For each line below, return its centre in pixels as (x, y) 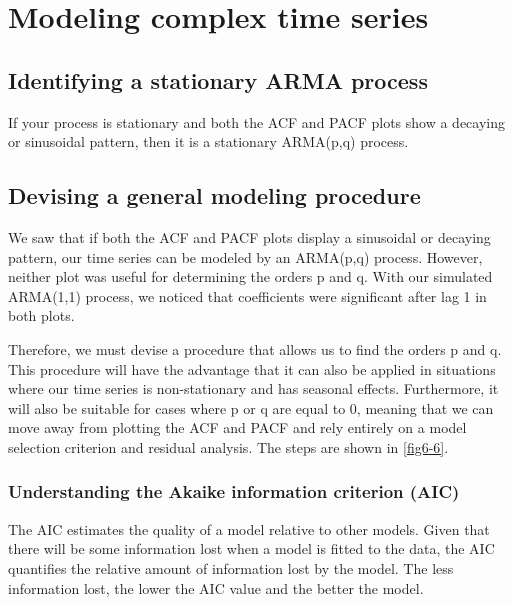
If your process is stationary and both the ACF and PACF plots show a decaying (256, 121)
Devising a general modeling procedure (214, 195)
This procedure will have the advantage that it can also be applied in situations (252, 368)
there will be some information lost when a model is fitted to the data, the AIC (251, 548)
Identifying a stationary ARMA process (218, 79)
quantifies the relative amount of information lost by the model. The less (231, 567)
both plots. (41, 315)
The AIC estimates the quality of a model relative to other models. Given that (249, 528)
